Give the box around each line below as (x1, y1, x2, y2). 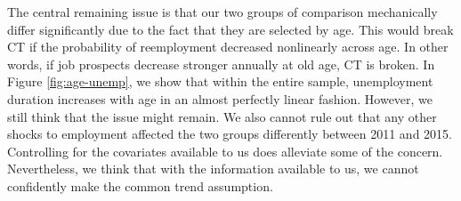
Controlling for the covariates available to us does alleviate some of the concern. (7, 141, 443, 160)
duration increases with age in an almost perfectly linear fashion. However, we (7, 89, 433, 108)
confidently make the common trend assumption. (7, 176, 273, 195)
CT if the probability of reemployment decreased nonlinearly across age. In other (7, 37, 449, 56)
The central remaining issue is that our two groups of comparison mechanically (7, 3, 438, 20)
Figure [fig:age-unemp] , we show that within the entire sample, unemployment (7, 72, 433, 91)
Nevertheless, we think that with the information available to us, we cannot (7, 159, 419, 178)
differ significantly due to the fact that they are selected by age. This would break (7, 20, 454, 38)
